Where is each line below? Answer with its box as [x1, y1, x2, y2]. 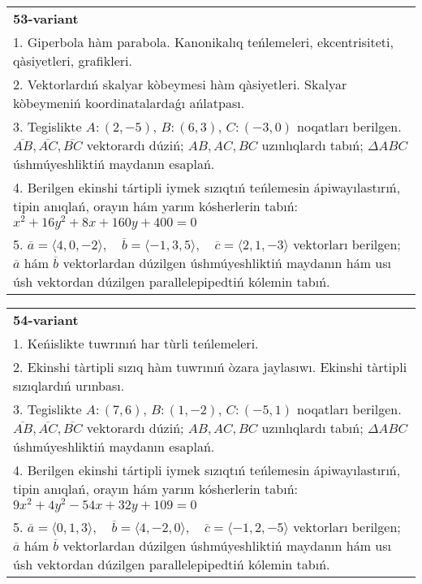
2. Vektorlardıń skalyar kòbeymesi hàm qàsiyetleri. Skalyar [13, 75, 347, 93]
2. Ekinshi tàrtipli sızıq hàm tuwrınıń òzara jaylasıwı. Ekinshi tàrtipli [13, 357, 407, 376]
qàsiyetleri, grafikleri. [13, 51, 132, 70]
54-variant [13, 309, 79, 329]
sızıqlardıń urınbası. [13, 375, 125, 395]
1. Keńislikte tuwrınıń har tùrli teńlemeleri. [13, 333, 259, 353]
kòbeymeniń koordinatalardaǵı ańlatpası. [13, 93, 245, 112]
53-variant [13, 9, 79, 28]
